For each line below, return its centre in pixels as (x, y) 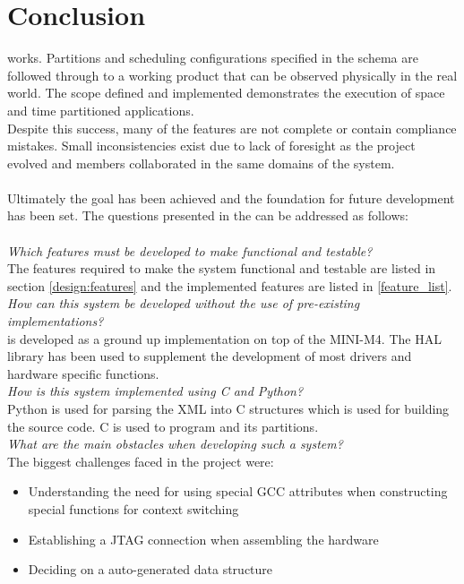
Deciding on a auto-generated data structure (150, 569)
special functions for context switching (133, 508)
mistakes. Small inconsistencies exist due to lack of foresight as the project (211, 146)
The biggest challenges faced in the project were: (141, 461)
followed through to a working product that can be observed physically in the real (232, 75)
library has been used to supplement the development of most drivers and (210, 356)
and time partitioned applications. (101, 110)
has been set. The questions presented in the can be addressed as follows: (208, 215)
